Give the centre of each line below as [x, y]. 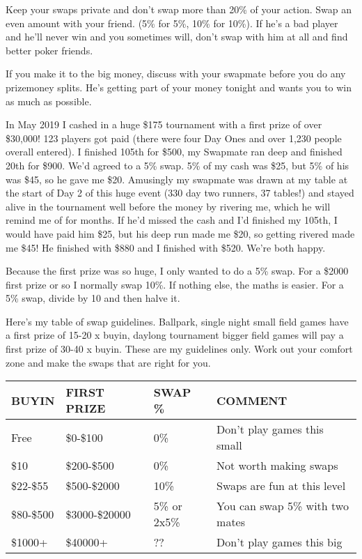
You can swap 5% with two [283, 506]
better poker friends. [49, 50]
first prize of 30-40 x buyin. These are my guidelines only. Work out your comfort [179, 349]
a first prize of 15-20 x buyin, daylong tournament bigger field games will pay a [175, 335]
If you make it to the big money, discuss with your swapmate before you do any [176, 74]
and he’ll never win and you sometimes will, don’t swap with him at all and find [177, 37]
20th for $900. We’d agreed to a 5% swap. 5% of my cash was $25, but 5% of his [178, 165]
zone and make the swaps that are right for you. [108, 362]
